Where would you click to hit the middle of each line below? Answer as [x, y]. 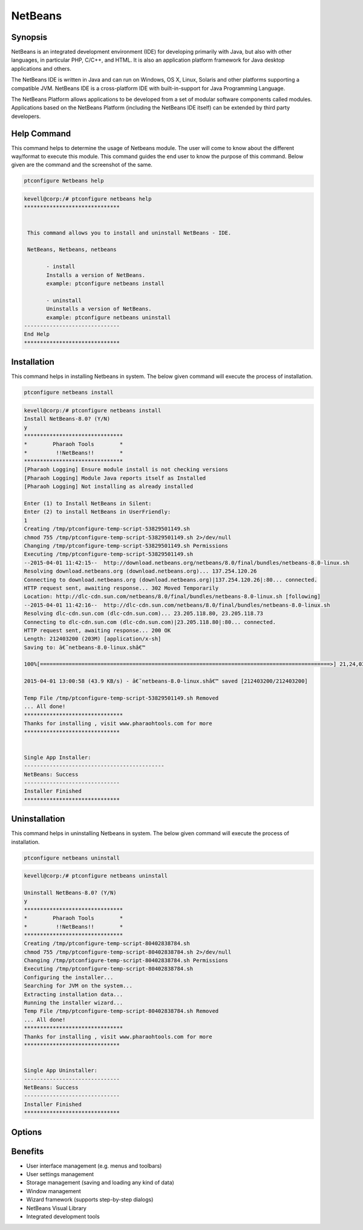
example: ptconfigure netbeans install [105, 283]
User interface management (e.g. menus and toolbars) [94, 1166]
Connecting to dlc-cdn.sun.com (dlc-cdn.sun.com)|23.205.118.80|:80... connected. [150, 622]
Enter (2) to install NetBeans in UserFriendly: [97, 512]
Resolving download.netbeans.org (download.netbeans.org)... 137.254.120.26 [140, 571]
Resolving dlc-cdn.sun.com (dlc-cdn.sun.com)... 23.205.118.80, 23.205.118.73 [143, 613]
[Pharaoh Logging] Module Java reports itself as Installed [115, 478]
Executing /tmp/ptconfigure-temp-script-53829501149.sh [109, 554]
